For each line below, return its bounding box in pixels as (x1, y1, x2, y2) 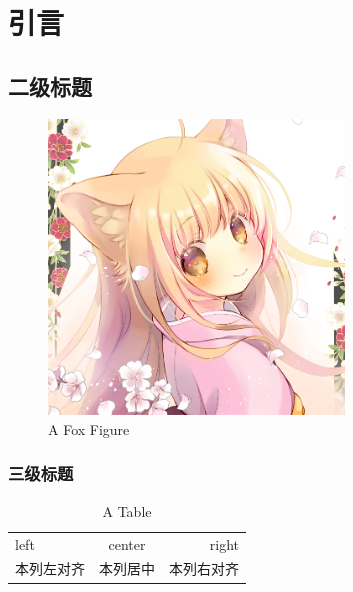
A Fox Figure (48, 418, 130, 439)
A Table (102, 500, 152, 521)
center (108, 533, 146, 554)
